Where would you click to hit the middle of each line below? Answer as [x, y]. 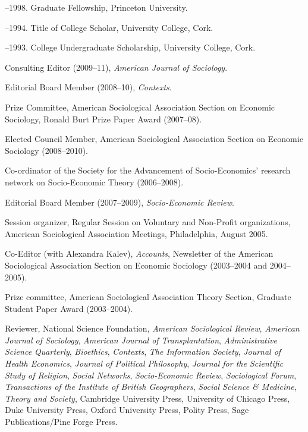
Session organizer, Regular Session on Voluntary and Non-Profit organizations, [148, 222]
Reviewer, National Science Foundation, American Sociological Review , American [152, 328]
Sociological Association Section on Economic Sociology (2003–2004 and [136, 265]
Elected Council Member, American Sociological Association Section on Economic [154, 139]
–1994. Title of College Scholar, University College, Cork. [109, 27]
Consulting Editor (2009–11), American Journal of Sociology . [116, 67]
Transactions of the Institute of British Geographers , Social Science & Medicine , [151, 387]
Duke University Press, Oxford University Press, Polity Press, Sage [127, 410]
